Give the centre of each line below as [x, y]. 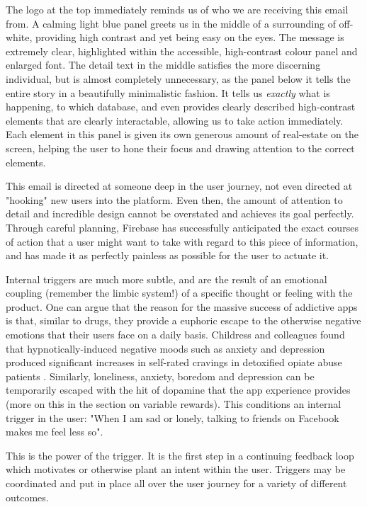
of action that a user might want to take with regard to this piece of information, [182, 241]
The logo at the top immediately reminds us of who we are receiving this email [177, 9]
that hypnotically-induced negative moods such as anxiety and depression [165, 348]
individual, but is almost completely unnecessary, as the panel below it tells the [178, 78]
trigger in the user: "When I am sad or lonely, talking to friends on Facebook [173, 417]
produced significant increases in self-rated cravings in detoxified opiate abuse [174, 362]
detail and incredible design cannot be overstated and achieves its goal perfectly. [180, 213]
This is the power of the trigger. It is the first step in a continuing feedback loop [180, 455]
